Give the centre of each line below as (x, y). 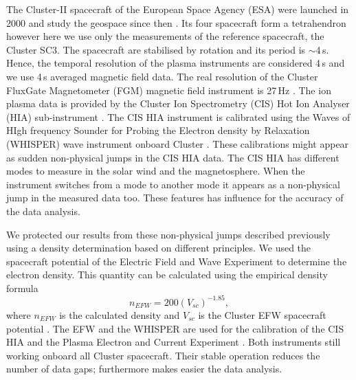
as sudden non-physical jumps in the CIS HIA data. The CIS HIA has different (173, 157)
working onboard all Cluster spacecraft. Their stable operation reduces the (163, 355)
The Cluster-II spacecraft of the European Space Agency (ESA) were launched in (178, 9)
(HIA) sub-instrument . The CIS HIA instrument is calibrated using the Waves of (178, 116)
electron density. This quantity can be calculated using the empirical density (167, 275)
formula (22, 288)
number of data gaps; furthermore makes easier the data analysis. (144, 369)
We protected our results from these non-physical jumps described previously (168, 234)
